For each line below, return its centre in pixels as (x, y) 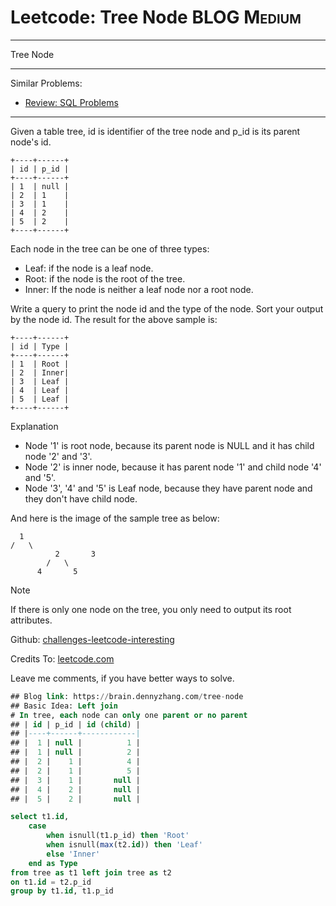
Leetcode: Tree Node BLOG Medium (156, 17)
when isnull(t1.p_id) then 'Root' (118, 836)
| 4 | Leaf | (40, 390)
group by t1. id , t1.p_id (62, 891)
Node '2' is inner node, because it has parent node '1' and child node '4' (173, 467)
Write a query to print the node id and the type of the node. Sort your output (167, 308)
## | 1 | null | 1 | (75, 743)
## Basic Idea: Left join (64, 706)
